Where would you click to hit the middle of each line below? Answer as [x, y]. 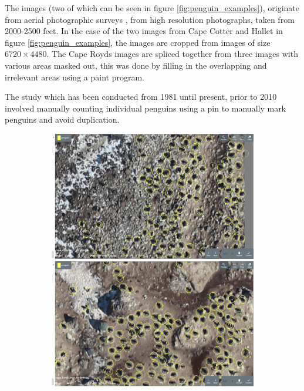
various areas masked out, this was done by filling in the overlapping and [136, 65]
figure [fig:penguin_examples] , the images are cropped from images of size [138, 42]
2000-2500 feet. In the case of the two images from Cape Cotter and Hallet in [144, 31]
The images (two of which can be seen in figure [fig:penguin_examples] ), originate [152, 8]
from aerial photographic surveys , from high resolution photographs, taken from [150, 19]
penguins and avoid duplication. [62, 119]
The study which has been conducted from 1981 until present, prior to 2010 [141, 97]
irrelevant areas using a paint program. [75, 77]
